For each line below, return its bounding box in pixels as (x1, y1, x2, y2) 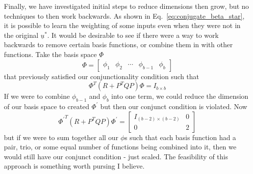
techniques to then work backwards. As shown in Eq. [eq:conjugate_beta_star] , (4, 10, 245, 21)
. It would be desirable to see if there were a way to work (47, 29, 219, 40)
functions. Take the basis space (4, 49, 97, 59)
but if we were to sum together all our (4, 132, 119, 142)
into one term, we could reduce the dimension (111, 91, 249, 101)
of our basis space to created (4, 101, 90, 111)
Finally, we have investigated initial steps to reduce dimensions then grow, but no (4, 1, 249, 11)
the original (4, 29, 39, 40)
